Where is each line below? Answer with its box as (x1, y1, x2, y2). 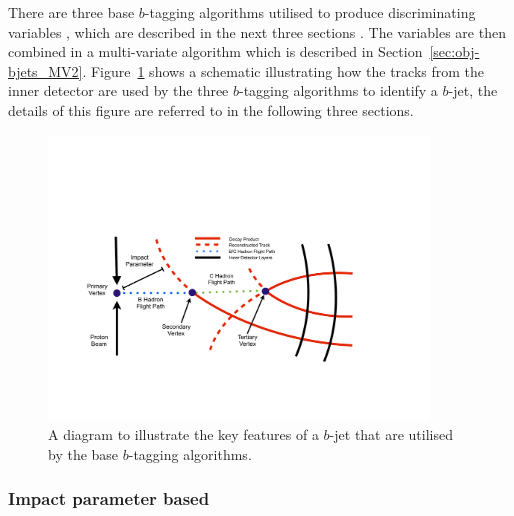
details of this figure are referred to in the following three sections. (8, 99, 414, 120)
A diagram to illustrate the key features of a (48, 423, 319, 444)
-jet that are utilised (329, 423, 454, 444)
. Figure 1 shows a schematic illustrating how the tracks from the (82, 60, 485, 81)
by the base (48, 443, 119, 464)
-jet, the (448, 80, 498, 101)
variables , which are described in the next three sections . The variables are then (8, 21, 506, 42)
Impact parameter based (8, 486, 210, 511)
